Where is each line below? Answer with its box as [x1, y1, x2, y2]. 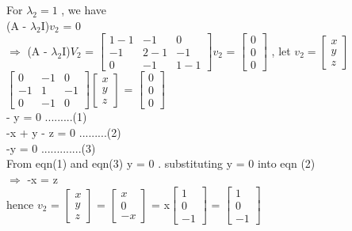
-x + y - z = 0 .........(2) [6, 123, 121, 140]
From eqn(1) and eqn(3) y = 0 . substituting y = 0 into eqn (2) [6, 155, 316, 172]
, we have [61, 2, 107, 17]
